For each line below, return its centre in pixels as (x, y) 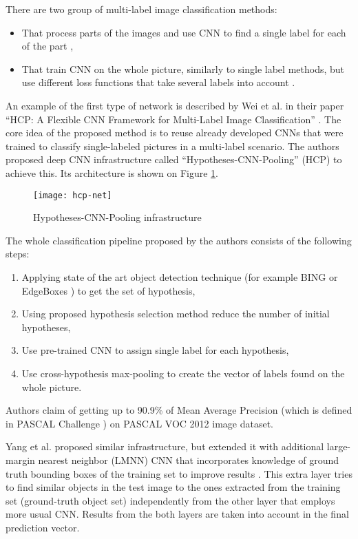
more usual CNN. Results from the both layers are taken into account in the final (177, 514)
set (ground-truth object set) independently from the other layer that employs (170, 500)
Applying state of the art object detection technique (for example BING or (180, 276)
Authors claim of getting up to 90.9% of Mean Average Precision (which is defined (179, 410)
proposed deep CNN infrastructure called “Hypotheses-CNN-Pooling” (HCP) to (174, 159)
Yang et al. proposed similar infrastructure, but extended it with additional (165, 446)
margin (20, 459)
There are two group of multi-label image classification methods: (141, 9)
